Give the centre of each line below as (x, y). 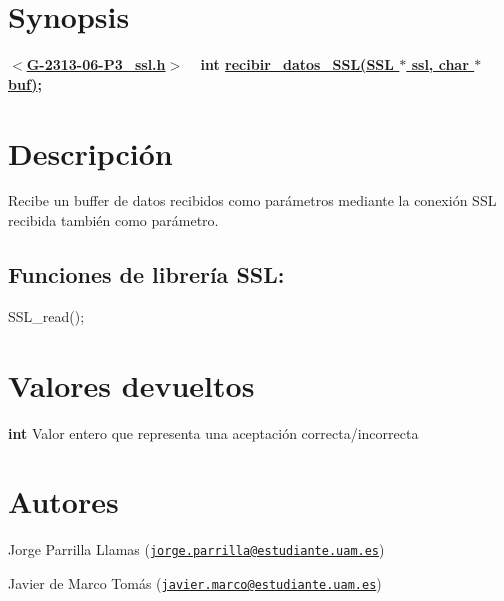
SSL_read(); (46, 315)
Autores (63, 501)
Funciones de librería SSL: (146, 274)
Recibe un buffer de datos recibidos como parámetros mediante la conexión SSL (252, 200)
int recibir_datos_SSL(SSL (297, 64)
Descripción (90, 152)
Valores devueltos (131, 384)
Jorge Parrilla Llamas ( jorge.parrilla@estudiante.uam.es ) (196, 549)
